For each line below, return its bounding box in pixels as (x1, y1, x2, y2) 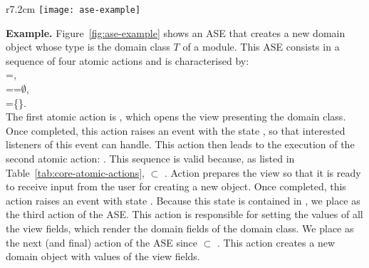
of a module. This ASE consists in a (182, 39, 340, 54)
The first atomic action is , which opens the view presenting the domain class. (6, 109, 346, 124)
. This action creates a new (217, 234, 336, 249)
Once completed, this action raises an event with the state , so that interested (6, 123, 345, 138)
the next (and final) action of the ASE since (6, 234, 198, 249)
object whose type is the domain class (6, 39, 170, 54)
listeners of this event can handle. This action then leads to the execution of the (6, 137, 355, 152)
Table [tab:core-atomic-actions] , (6, 165, 145, 180)
